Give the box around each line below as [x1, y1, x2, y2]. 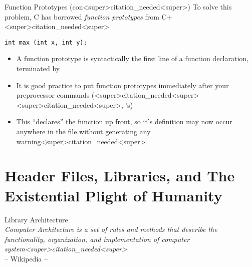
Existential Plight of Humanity [5, 185, 222, 205]
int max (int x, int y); [5, 39, 87, 46]
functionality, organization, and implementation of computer [5, 233, 190, 244]
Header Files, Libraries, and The [5, 165, 235, 186]
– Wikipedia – [5, 253, 48, 263]
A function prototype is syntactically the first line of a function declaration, [16, 53, 248, 64]
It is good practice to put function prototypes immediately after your [16, 80, 229, 90]
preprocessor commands [16, 90, 90, 100]
